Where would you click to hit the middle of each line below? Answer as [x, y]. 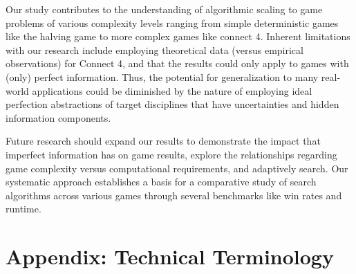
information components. [58, 117]
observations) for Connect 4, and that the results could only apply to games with [177, 63]
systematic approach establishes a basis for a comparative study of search [161, 182]
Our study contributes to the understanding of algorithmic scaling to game [164, 9]
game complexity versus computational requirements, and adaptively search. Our [177, 168]
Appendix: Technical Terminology [170, 256]
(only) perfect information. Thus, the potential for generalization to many [162, 76]
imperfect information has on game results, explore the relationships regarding [171, 154]
